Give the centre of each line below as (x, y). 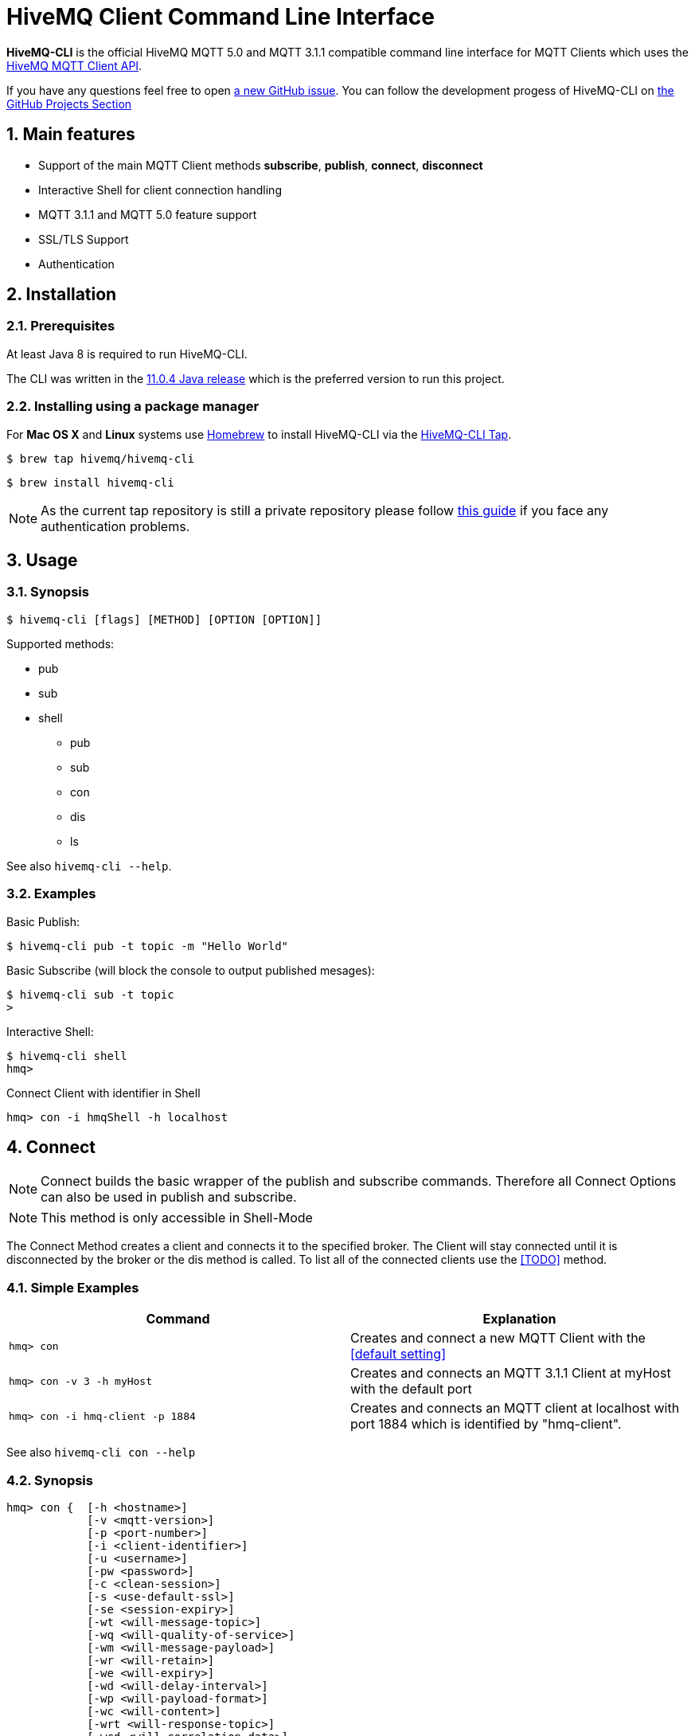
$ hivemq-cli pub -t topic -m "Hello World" (148, 946)
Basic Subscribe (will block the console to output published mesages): (191, 970)
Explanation (519, 1319)
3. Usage (42, 560)
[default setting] (398, 1354)
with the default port (411, 1389)
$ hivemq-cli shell (67, 1056)
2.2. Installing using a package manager (133, 407)
